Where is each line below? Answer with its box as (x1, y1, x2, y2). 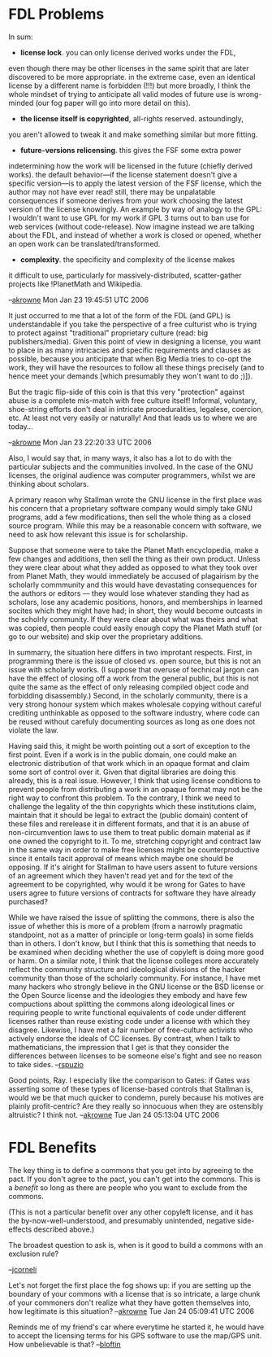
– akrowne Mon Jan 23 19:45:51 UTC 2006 (8, 295, 149, 304)
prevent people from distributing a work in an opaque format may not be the (8, 784, 263, 794)
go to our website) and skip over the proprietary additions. (8, 632, 204, 641)
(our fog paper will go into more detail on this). (35, 98, 191, 107)
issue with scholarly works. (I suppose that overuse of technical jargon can (8, 664, 260, 674)
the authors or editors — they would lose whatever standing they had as (8, 588, 249, 598)
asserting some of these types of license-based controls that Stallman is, (8, 1083, 253, 1093)
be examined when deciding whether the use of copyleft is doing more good (8, 947, 264, 956)
